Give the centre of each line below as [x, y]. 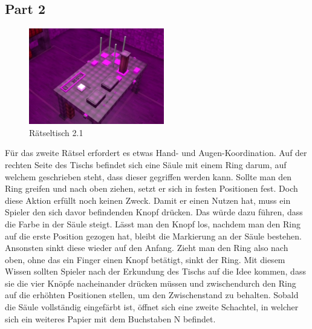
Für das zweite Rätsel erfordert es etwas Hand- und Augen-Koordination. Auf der [156, 153]
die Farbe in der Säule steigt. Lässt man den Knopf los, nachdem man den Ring [153, 223]
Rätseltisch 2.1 [56, 132]
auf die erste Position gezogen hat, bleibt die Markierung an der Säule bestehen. [153, 236]
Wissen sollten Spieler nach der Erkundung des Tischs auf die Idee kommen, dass [155, 271]
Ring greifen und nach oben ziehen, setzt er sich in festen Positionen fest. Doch [151, 188]
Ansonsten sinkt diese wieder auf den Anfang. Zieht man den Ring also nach [147, 248]
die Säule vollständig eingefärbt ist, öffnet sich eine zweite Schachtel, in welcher [152, 307]
